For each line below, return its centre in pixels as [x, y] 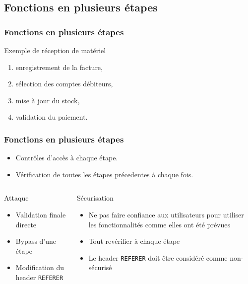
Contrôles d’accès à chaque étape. [67, 158]
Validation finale [41, 214]
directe [26, 224]
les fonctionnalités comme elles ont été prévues [159, 224]
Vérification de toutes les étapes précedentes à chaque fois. [104, 174]
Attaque [16, 198]
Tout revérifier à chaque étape [134, 241]
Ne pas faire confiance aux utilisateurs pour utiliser [166, 214]
